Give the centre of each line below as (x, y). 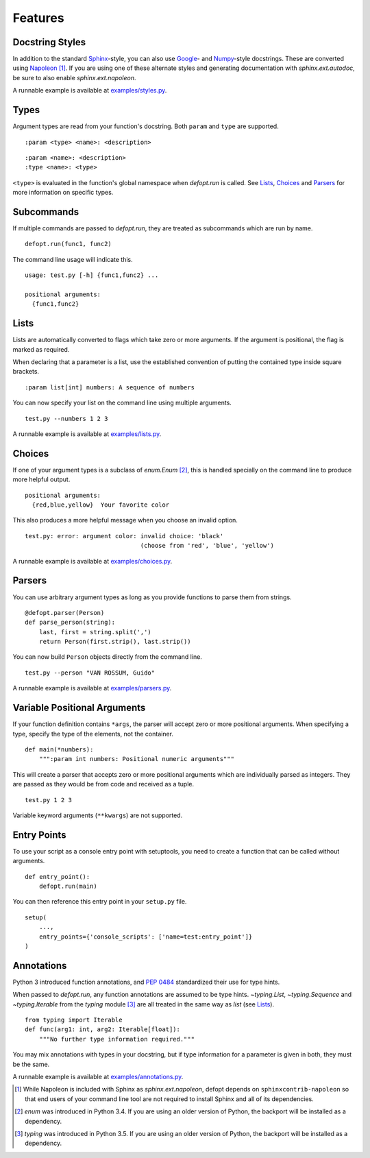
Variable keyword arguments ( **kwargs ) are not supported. (98, 815)
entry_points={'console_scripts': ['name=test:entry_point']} (146, 937)
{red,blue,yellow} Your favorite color (101, 505)
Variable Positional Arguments (79, 708)
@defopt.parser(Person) (65, 613)
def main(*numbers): (59, 749)
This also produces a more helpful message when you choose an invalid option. (125, 520)
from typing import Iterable (74, 1020)
